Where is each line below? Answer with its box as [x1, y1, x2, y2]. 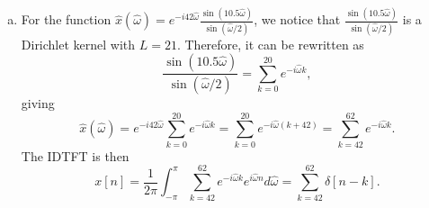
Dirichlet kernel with [21, 34, 136, 53]
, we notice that [254, 10, 341, 29]
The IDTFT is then [21, 146, 130, 165]
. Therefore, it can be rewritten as [176, 34, 364, 53]
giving [21, 94, 55, 113]
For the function [21, 10, 112, 29]
